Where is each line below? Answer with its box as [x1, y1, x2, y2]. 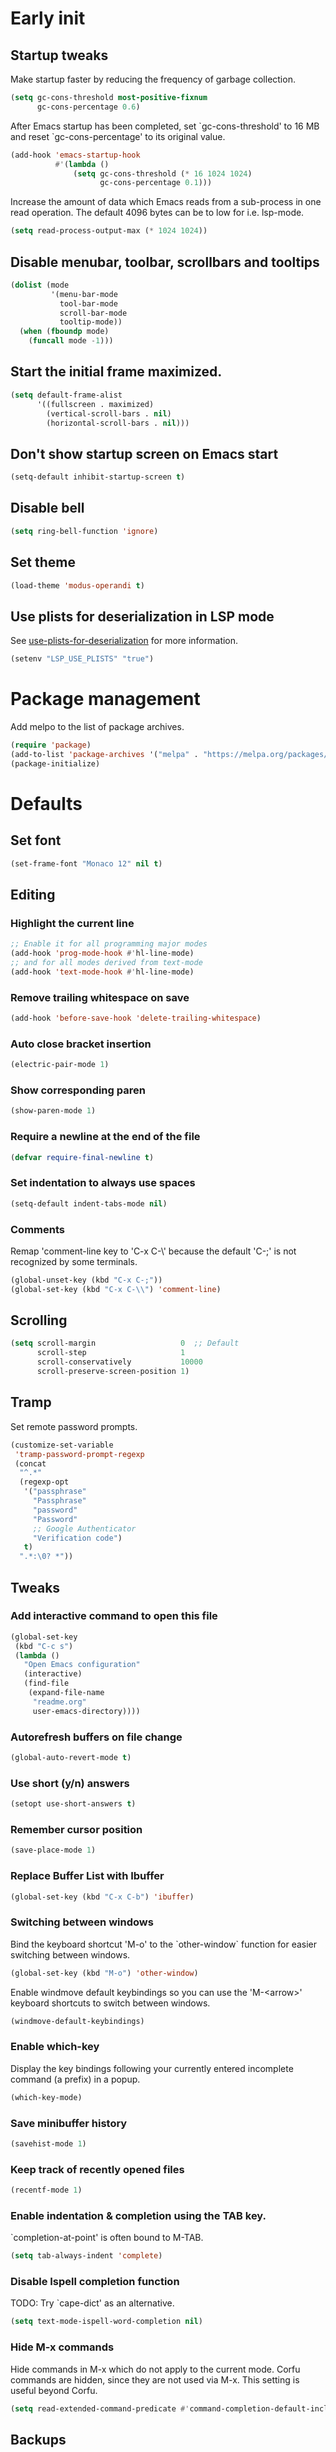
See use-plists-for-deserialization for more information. [10, 635, 239, 647]
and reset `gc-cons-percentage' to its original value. [10, 130, 226, 142]
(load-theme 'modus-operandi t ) [10, 580, 145, 591]
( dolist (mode [10, 280, 70, 290]
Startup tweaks [10, 47, 109, 64]
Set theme [10, 554, 76, 571]
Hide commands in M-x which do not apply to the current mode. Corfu [10, 2363, 301, 2375]
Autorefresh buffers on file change [10, 1730, 183, 1744]
